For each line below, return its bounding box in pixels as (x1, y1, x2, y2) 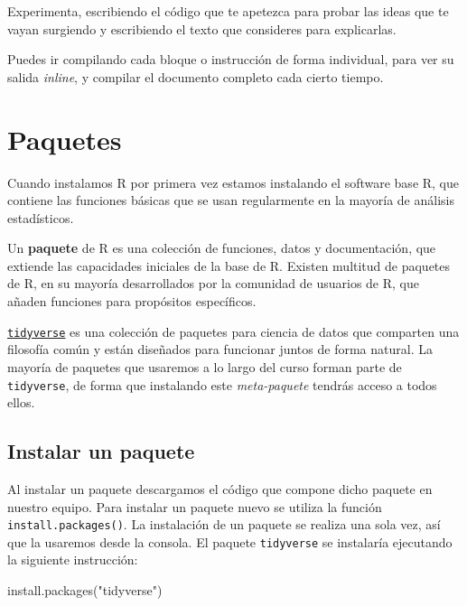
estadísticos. (7, 208, 74, 227)
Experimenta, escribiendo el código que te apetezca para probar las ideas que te (7, 2, 449, 20)
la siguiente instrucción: (7, 550, 138, 569)
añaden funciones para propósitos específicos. (7, 292, 257, 311)
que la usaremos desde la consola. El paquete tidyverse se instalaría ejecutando (7, 532, 453, 551)
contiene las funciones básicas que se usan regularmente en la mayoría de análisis (7, 191, 454, 210)
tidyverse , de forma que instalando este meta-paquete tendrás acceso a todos (7, 375, 437, 394)
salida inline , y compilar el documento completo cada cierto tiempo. (7, 67, 384, 86)
